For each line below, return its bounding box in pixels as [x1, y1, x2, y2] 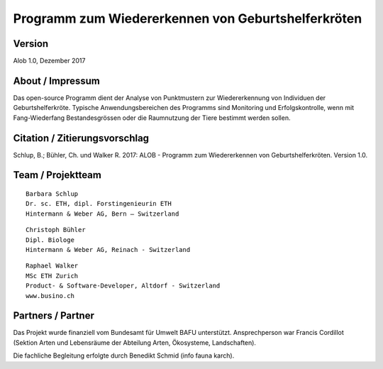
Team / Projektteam [13, 169, 102, 181]
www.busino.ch [26, 292, 74, 299]
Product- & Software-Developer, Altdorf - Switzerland [26, 282, 221, 290]
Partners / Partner [13, 309, 95, 322]
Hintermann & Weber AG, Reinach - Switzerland [26, 246, 191, 254]
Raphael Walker [26, 262, 79, 270]
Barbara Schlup [26, 190, 79, 198]
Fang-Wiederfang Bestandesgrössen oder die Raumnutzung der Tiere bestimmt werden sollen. [13, 114, 291, 122]
